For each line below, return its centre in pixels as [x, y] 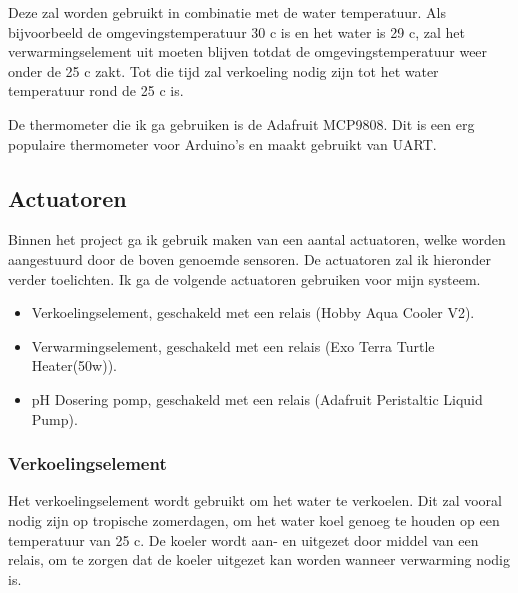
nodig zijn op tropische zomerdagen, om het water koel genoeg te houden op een [254, 519]
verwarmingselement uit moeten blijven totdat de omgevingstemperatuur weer [248, 51]
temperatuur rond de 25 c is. [96, 90]
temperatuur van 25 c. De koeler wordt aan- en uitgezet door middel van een [243, 539]
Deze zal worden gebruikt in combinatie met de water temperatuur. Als [227, 12]
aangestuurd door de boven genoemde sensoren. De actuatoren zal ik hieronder [249, 258]
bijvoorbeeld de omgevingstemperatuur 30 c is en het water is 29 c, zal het [236, 31]
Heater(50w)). [74, 365]
